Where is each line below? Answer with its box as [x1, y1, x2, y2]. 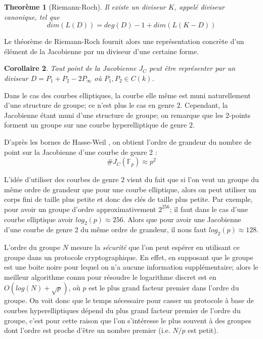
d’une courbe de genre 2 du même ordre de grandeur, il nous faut [4, 224, 207, 235]
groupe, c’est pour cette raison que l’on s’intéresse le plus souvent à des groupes [4, 315, 251, 325]
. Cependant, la [180, 100, 228, 110]
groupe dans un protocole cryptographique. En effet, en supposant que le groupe [4, 251, 253, 262]
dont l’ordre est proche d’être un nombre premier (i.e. [4, 325, 170, 335]
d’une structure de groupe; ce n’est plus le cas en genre [4, 100, 174, 110]
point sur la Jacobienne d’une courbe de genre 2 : [4, 146, 157, 157]
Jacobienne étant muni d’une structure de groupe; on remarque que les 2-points [4, 109, 251, 120]
